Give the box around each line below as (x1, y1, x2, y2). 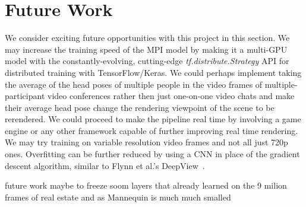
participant (5, 90, 45, 102)
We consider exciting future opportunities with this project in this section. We (5, 31, 290, 44)
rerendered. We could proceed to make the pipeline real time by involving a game (5, 113, 301, 125)
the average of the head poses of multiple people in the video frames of (5, 78, 263, 90)
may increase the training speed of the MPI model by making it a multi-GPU (5, 43, 288, 55)
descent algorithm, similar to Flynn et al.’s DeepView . (5, 159, 205, 171)
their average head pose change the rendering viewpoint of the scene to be (5, 101, 275, 113)
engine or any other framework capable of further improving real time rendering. (5, 124, 298, 136)
